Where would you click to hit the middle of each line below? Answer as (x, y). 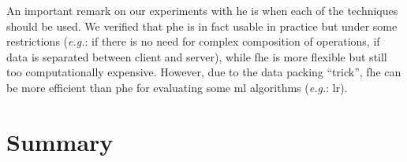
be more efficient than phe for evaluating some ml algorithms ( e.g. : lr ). (177, 87)
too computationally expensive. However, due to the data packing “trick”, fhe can (204, 72)
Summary (60, 141)
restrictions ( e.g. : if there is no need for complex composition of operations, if (193, 41)
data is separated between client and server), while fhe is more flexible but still (197, 56)
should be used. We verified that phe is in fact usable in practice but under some (202, 26)
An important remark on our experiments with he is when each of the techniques (202, 10)
